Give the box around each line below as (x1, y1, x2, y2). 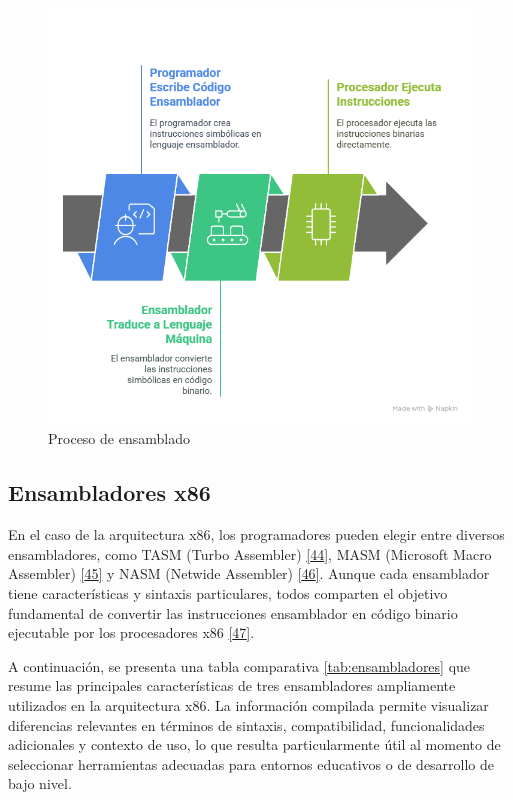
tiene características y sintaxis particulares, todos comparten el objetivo (8, 582, 448, 603)
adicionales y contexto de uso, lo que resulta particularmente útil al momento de (8, 734, 501, 755)
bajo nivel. (8, 773, 72, 794)
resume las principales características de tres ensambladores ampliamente (8, 675, 456, 696)
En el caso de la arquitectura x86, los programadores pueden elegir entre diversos (8, 524, 505, 545)
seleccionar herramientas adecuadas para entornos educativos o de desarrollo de (8, 753, 495, 774)
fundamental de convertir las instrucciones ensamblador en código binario (8, 602, 458, 623)
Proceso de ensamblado (48, 428, 190, 449)
